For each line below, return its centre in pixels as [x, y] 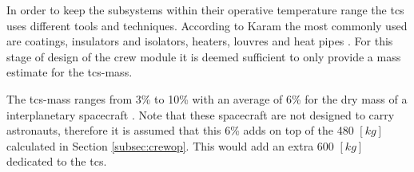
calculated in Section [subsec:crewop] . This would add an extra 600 [170, 145]
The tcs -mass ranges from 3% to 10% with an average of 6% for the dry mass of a [207, 98]
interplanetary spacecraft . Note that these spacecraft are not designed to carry [201, 114]
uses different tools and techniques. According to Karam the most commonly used [207, 25]
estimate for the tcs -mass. [70, 72]
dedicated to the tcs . [57, 161]
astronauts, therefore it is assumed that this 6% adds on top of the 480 [180, 130]
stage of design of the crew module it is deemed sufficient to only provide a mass [204, 56]
